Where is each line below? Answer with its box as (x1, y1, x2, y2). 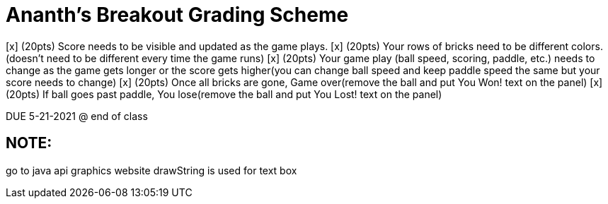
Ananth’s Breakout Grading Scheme (6, 3, 349, 27)
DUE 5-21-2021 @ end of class (6, 109, 148, 122)
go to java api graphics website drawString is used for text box (6, 164, 297, 176)
